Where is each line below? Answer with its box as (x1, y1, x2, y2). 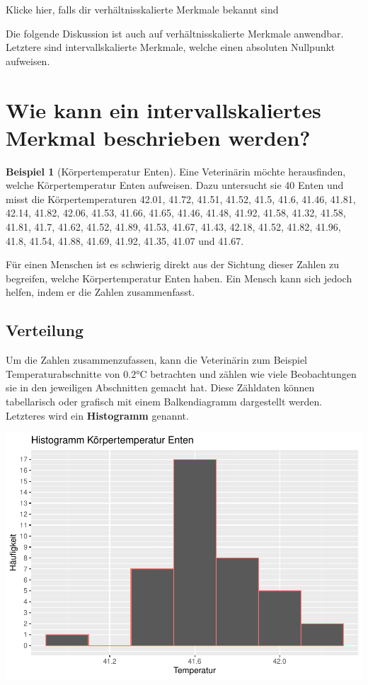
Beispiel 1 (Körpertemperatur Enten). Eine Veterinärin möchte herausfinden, (6, 163, 346, 178)
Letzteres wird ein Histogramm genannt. (6, 408, 189, 422)
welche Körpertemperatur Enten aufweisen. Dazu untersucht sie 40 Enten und (6, 178, 344, 192)
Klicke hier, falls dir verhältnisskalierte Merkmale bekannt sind (6, 2, 279, 16)
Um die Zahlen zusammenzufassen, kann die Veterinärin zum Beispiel (6, 352, 308, 367)
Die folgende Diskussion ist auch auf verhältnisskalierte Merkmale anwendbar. (6, 25, 344, 40)
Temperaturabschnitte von (6, 366, 120, 381)
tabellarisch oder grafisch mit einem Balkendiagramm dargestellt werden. (6, 394, 323, 409)
